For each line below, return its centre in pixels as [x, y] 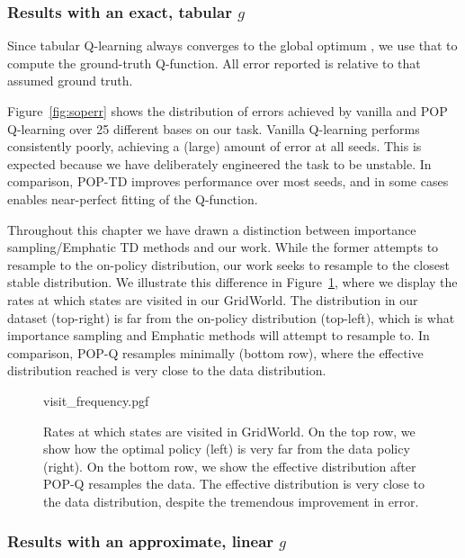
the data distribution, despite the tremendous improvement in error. [231, 501]
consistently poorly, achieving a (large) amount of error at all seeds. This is [215, 146]
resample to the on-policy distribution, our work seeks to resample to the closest [228, 264]
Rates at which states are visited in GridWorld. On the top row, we [229, 431]
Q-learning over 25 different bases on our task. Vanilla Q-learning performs [214, 128]
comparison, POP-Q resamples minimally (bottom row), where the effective [215, 352]
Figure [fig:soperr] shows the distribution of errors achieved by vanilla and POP [228, 111]
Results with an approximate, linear [141, 541]
